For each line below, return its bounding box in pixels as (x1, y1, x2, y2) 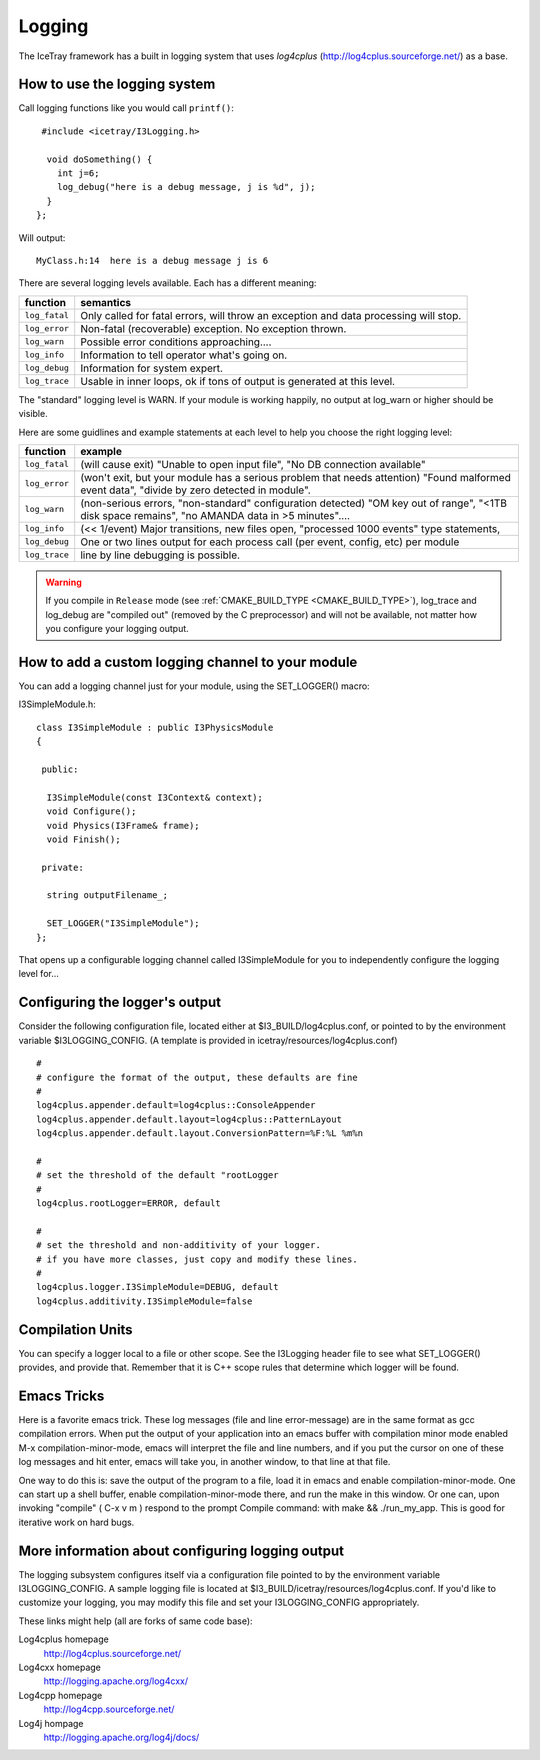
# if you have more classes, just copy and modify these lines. (36, 1253, 359, 1265)
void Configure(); (46, 806, 137, 817)
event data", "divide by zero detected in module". (80, 483, 312, 497)
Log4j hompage (18, 1717, 84, 1729)
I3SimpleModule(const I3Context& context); (46, 791, 264, 803)
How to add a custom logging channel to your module (18, 653, 358, 670)
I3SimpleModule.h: (18, 698, 96, 710)
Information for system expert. (80, 361, 224, 375)
